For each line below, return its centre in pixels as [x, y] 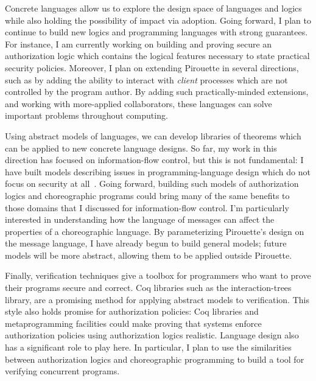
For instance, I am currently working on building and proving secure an [139, 44]
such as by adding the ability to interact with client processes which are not [146, 79]
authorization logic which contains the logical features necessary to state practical [157, 56]
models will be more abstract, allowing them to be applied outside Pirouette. [149, 255]
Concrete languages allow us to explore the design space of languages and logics [153, 8]
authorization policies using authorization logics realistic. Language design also [152, 335]
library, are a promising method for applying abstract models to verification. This [157, 299]
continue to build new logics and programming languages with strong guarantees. [156, 32]
